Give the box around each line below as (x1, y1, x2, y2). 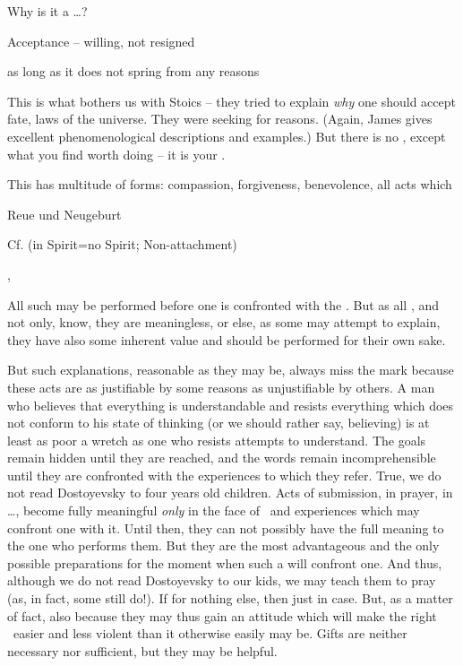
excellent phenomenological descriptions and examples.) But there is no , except (7, 126, 446, 145)
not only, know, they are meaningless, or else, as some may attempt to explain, (7, 313, 441, 332)
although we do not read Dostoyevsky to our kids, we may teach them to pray (7, 571, 436, 590)
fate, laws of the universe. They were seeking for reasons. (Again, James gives (7, 109, 433, 128)
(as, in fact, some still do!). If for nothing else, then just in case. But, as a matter (7, 589, 453, 608)
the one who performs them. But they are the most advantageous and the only (7, 536, 440, 555)
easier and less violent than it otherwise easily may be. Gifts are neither (13, 624, 407, 643)
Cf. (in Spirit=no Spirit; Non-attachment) (7, 235, 237, 254)
